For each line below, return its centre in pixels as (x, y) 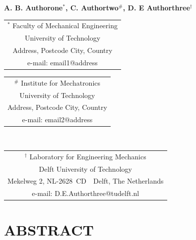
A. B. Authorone (33, 7)
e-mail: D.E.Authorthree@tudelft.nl (86, 193)
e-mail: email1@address (63, 62)
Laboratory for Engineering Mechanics (88, 156)
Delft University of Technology (85, 168)
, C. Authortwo (92, 7)
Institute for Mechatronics (61, 82)
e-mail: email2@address (57, 120)
